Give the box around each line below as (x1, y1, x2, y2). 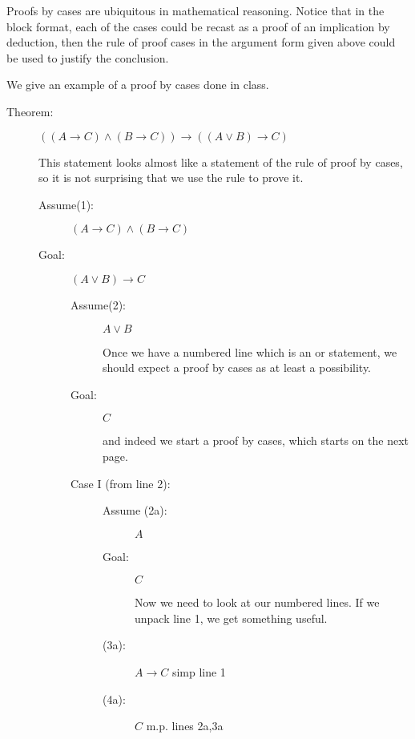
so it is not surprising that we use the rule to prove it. (38, 169, 304, 186)
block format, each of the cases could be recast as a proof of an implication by (6, 18, 390, 34)
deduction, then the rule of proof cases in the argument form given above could (6, 34, 396, 50)
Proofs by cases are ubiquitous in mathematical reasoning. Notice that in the (6, 2, 385, 18)
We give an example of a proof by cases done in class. (6, 76, 269, 93)
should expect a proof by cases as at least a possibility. (103, 359, 372, 376)
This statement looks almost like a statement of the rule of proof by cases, (38, 153, 403, 170)
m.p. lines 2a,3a (146, 717, 224, 734)
